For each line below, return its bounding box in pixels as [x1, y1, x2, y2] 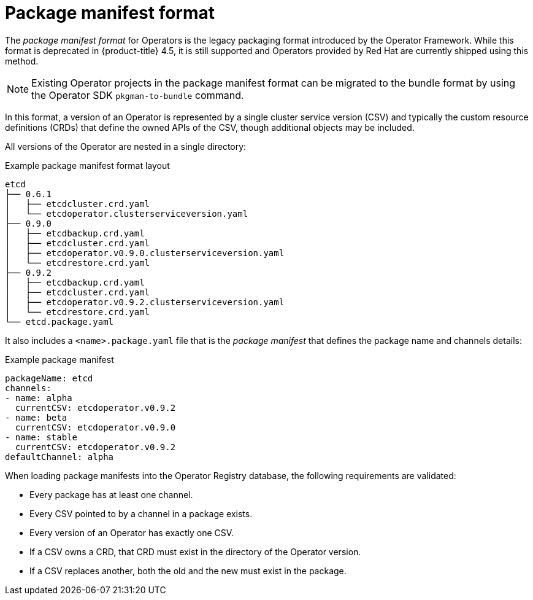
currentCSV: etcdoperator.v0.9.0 [15, 422, 176, 432]
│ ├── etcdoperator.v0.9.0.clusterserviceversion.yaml [5, 247, 285, 258]
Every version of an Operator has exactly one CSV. [29, 527, 234, 538]
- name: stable [5, 432, 78, 442]
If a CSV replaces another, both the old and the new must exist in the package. [29, 565, 347, 576]
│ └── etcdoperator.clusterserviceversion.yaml [5, 208, 248, 219]
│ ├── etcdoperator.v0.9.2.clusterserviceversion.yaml [5, 297, 285, 307]
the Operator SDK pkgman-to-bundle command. [31, 88, 244, 101]
